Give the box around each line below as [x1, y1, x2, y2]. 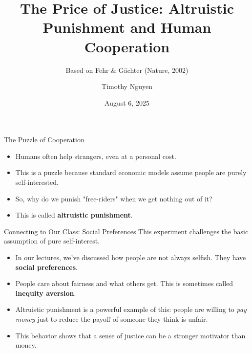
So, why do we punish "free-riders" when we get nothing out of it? [15, 193, 212, 203]
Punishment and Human [42, 17, 211, 37]
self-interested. [15, 177, 59, 187]
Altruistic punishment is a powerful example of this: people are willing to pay [15, 304, 247, 314]
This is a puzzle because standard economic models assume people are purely [15, 167, 247, 177]
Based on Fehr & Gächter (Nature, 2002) [65, 65, 189, 75]
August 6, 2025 [105, 97, 149, 108]
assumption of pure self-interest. [4, 236, 100, 246]
